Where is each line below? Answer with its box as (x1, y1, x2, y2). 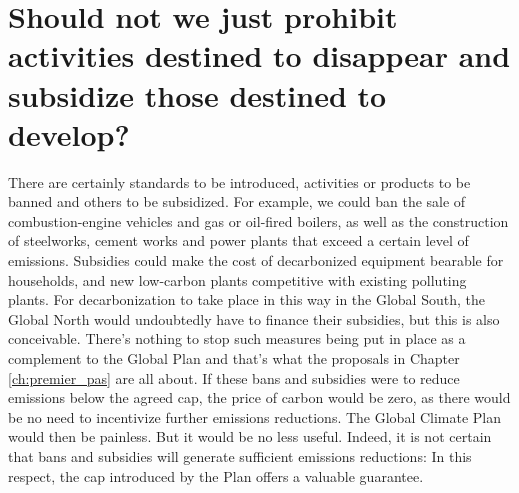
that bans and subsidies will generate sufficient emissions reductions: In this (8, 446, 472, 466)
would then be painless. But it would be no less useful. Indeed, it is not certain (8, 426, 492, 447)
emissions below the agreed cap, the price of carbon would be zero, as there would (8, 387, 511, 408)
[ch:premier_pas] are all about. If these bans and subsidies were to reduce (8, 367, 460, 388)
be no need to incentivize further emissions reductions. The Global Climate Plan (8, 406, 502, 427)
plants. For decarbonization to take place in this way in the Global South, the (8, 289, 485, 310)
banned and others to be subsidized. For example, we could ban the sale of (8, 191, 466, 212)
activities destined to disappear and (8, 35, 511, 76)
